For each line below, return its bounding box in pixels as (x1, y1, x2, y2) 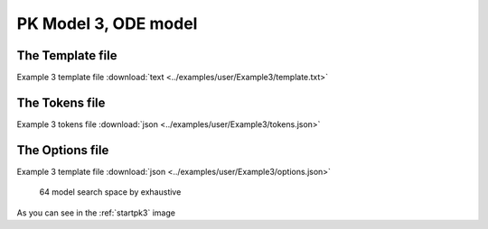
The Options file (16, 142, 109, 158)
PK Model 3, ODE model (16, 14, 198, 33)
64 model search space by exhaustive (39, 187, 182, 197)
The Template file (16, 48, 117, 63)
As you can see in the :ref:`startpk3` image (16, 207, 176, 218)
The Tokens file (16, 95, 106, 110)
